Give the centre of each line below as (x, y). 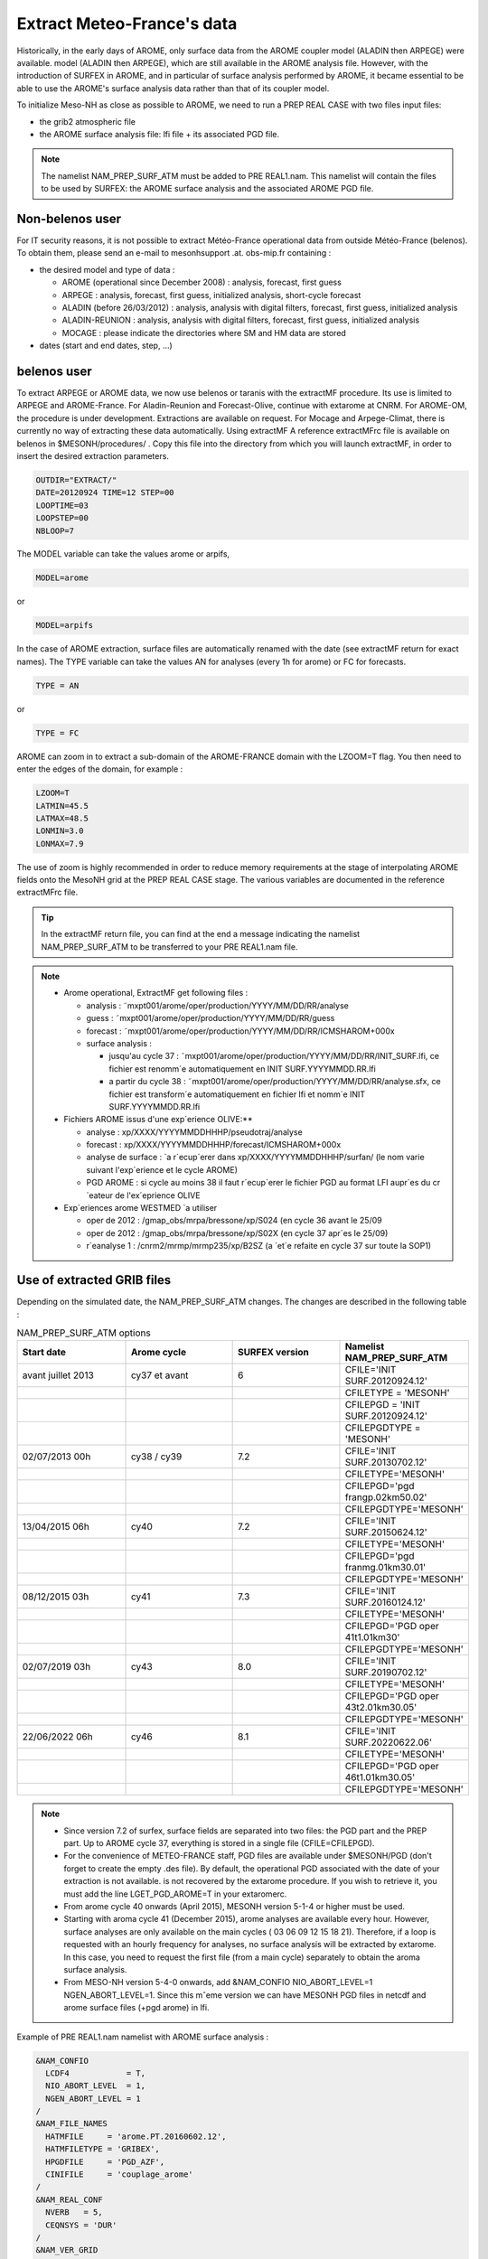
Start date (44, 1353)
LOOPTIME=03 (62, 505)
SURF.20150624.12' (386, 1533)
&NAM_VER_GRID (67, 2250)
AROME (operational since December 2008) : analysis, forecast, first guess (202, 282)
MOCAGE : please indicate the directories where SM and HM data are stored (204, 333)
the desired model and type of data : (107, 269)
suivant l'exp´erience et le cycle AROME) (162, 1169)
